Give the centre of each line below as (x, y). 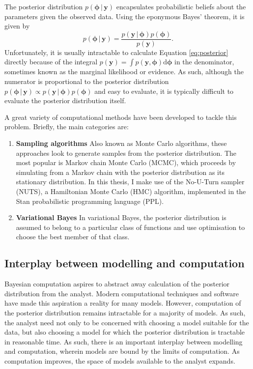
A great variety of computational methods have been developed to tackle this (121, 117)
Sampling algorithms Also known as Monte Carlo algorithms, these (121, 143)
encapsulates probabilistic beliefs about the (181, 6)
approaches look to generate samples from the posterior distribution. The (126, 153)
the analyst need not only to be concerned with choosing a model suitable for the (127, 322)
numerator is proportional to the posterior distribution (87, 81)
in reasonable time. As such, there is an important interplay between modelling (124, 341)
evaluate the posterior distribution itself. (65, 100)
